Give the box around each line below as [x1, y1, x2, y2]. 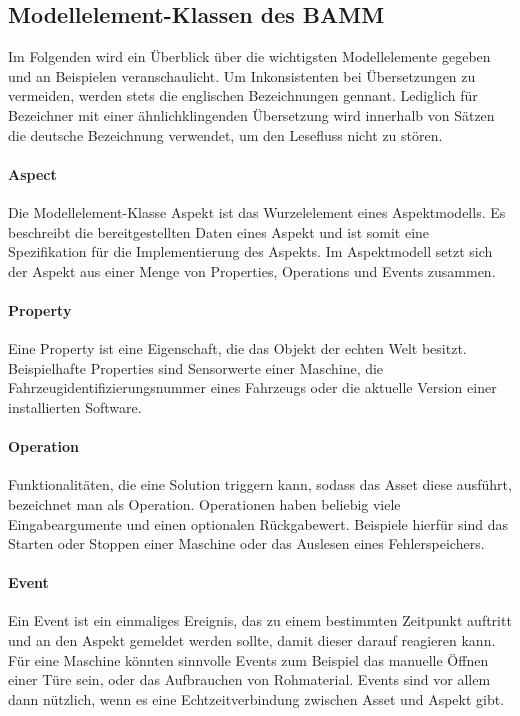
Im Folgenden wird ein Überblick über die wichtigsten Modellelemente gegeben [8, 46, 491, 67]
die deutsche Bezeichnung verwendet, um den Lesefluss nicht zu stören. [8, 124, 443, 145]
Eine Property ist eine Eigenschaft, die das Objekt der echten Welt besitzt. [8, 338, 467, 359]
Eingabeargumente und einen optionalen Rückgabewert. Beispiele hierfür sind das [8, 513, 508, 534]
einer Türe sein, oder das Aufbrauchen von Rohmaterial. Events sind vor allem [8, 669, 491, 690]
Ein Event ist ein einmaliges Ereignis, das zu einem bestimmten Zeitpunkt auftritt [8, 610, 512, 631]
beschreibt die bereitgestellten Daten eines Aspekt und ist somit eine [8, 221, 430, 242]
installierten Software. [8, 396, 142, 417]
